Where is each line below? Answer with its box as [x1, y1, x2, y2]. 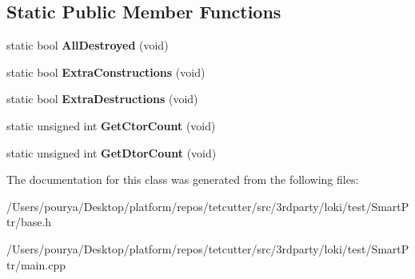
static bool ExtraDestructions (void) [6, 90, 198, 107]
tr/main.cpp [6, 256, 66, 273]
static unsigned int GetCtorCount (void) [6, 117, 216, 134]
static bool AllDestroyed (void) [6, 37, 169, 54]
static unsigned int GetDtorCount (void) [6, 144, 217, 161]
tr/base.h [6, 213, 52, 230]
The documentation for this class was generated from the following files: [6, 171, 359, 188]
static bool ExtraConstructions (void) [6, 63, 206, 80]
